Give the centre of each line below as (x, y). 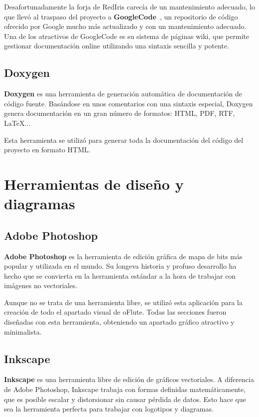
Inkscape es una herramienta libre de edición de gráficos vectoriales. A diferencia (129, 379)
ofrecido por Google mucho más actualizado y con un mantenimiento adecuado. (125, 26)
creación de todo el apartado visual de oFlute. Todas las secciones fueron (115, 312)
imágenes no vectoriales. (41, 285)
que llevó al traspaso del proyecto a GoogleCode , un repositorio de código (121, 16)
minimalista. (23, 331)
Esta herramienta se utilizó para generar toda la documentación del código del (124, 140)
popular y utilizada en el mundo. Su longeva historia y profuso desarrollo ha (120, 266)
